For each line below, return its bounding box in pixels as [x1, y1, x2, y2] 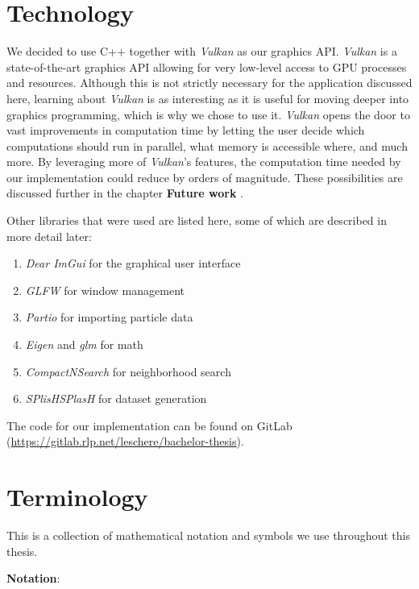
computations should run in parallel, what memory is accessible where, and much [6, 137, 408, 154]
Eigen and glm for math [25, 336, 143, 353]
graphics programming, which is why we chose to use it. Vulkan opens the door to [6, 106, 410, 122]
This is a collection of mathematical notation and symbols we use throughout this [6, 527, 410, 544]
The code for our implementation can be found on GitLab [6, 417, 292, 433]
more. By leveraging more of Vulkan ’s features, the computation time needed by [6, 153, 401, 170]
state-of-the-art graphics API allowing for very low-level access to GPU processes [6, 58, 407, 75]
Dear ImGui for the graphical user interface [25, 255, 241, 272]
